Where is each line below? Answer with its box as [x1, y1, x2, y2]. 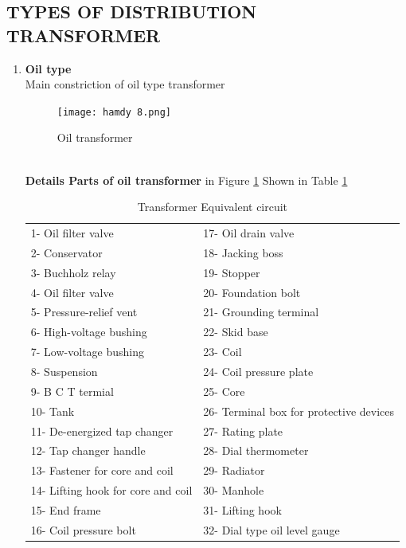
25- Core [203, 382, 245, 399]
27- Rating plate [203, 422, 283, 439]
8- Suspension [30, 362, 98, 379]
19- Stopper [203, 264, 260, 280]
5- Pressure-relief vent [30, 303, 138, 320]
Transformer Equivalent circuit [137, 198, 288, 215]
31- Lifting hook [203, 501, 282, 518]
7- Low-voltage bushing [30, 343, 145, 360]
